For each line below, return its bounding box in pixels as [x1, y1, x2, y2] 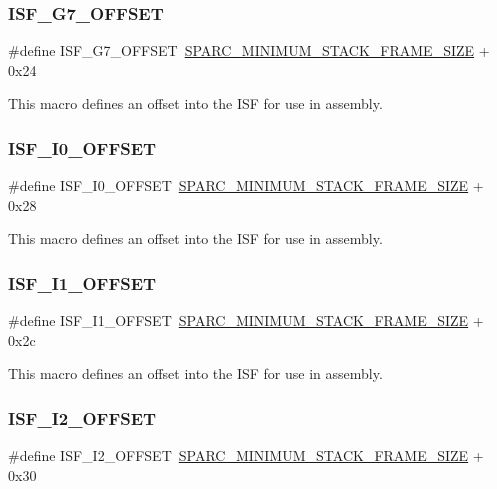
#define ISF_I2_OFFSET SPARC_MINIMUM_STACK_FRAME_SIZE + [8, 445, 484, 466]
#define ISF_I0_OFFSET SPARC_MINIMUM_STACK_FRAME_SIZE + [8, 175, 484, 196]
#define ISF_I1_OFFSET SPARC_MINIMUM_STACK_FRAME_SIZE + [8, 310, 484, 331]
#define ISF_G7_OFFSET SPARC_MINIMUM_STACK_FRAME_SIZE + [8, 40, 490, 61]
